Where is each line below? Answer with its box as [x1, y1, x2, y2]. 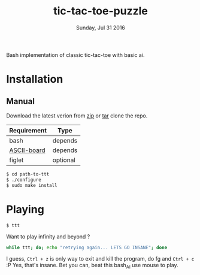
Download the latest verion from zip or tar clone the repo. [6, 112, 148, 119]
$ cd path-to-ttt [6, 171, 50, 177]
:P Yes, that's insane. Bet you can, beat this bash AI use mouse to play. [6, 262, 178, 270]
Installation [6, 72, 63, 86]
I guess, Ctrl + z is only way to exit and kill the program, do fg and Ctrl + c [6, 255, 195, 262]
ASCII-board [9, 146, 46, 154]
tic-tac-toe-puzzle [53, 4, 148, 18]
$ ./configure [6, 177, 42, 183]
